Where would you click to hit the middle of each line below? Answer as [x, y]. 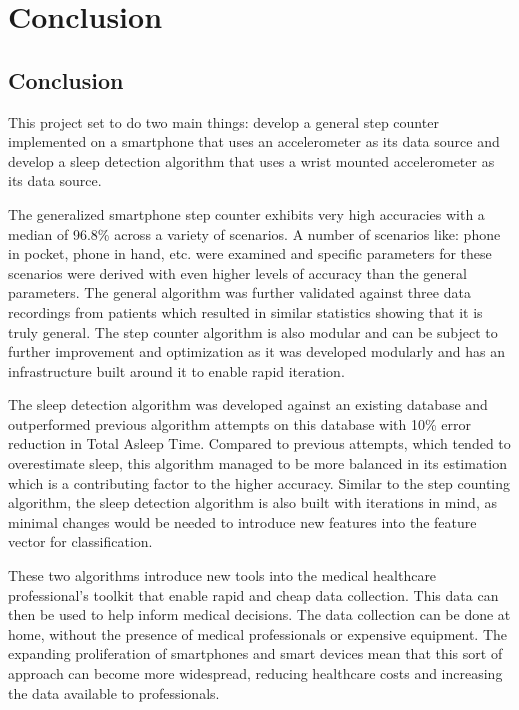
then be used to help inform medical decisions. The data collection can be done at [259, 614]
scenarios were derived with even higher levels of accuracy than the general [237, 272]
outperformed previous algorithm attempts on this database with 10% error [239, 423]
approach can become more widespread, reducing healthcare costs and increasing [255, 673]
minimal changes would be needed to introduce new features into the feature [242, 521]
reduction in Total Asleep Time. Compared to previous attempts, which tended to [259, 443]
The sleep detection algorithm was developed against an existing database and [248, 404]
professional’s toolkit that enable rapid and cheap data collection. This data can [253, 594]
